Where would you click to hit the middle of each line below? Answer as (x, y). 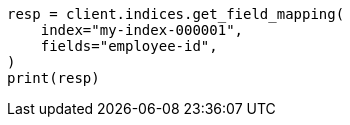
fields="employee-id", (129, 46)
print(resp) (53, 78)
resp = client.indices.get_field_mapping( (176, 14)
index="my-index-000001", (142, 30)
